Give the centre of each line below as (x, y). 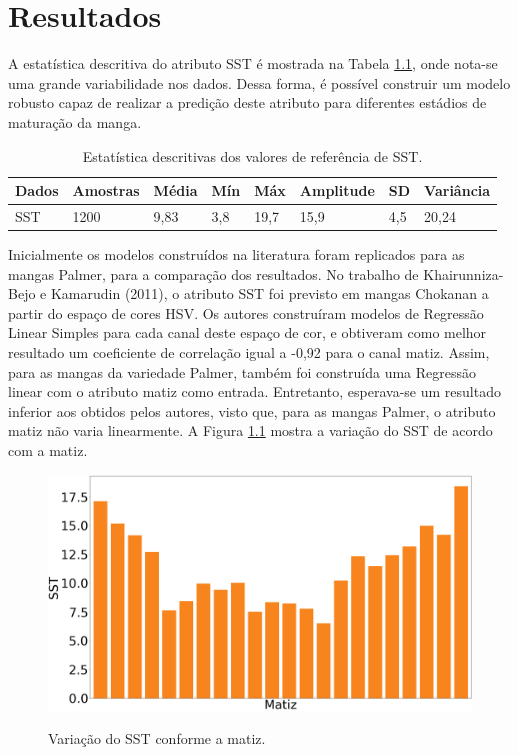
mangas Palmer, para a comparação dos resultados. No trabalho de (213, 273)
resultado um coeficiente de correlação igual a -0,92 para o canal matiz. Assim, (249, 352)
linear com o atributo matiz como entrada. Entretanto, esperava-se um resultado (254, 391)
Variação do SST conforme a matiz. (157, 738)
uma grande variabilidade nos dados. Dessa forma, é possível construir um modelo (259, 82)
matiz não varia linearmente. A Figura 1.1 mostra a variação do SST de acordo (250, 430)
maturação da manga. (75, 121)
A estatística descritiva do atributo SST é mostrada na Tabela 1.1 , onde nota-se (253, 63)
